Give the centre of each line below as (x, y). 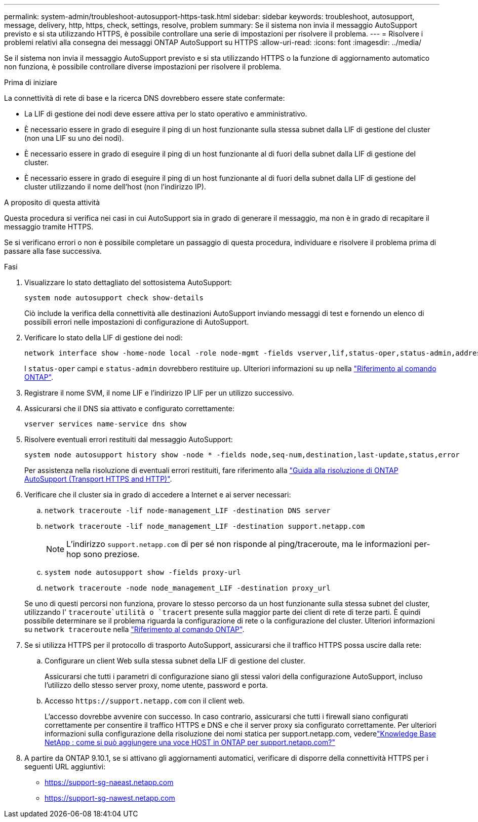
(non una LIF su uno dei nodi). (74, 138)
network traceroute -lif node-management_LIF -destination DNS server (188, 511)
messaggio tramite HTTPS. (49, 227)
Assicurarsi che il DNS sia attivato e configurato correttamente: (129, 408)
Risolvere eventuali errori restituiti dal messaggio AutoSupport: (129, 439)
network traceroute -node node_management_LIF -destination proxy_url (188, 588)
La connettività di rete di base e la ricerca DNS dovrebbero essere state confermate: (145, 98)
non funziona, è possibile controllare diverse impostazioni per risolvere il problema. (143, 67)
